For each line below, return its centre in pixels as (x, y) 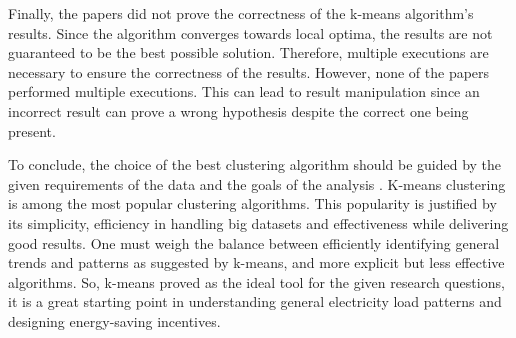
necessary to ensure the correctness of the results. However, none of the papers (249, 71)
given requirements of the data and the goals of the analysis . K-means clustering (257, 183)
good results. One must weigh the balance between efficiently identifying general (254, 242)
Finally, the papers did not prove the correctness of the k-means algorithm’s (241, 13)
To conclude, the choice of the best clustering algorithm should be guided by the (255, 164)
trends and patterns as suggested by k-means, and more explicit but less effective (256, 262)
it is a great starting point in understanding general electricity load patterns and (255, 301)
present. (32, 130)
